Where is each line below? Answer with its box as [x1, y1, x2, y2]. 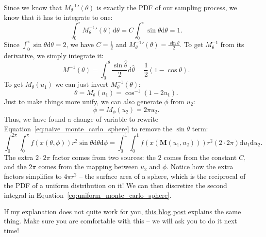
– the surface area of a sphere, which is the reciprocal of [79, 171, 246, 181]
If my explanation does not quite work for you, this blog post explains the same [4, 206, 241, 216]
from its [220, 39, 244, 49]
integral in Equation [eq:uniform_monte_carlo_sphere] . [4, 190, 172, 200]
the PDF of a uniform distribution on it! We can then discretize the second [4, 180, 227, 190]
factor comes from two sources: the [52, 152, 156, 162]
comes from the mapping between [38, 161, 138, 172]
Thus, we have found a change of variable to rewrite [4, 114, 158, 124]
